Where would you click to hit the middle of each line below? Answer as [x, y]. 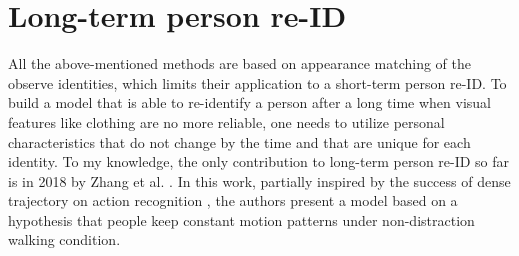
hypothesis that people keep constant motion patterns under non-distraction [241, 219]
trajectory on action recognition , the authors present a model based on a [233, 200]
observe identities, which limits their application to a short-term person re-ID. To [257, 82]
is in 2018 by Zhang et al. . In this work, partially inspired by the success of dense [259, 180]
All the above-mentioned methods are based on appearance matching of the [239, 63]
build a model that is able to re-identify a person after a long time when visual [249, 102]
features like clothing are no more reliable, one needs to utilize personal [226, 121]
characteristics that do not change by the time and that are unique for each [239, 141]
